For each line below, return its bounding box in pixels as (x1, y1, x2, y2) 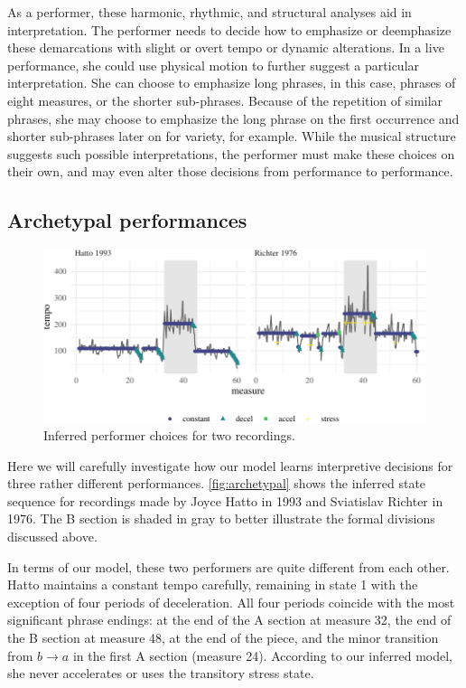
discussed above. (7, 526, 98, 545)
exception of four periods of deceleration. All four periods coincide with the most (7, 592, 455, 611)
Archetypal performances (7, 206, 247, 234)
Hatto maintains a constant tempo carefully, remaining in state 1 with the (7, 575, 418, 594)
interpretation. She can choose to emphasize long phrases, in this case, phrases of (7, 73, 456, 92)
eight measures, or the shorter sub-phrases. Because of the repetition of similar (7, 90, 443, 109)
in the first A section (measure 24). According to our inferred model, (72, 646, 452, 664)
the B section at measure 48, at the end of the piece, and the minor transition (7, 627, 439, 646)
